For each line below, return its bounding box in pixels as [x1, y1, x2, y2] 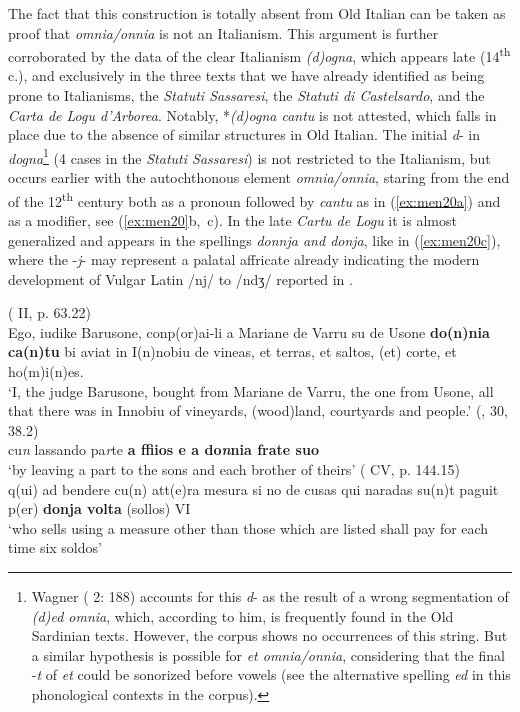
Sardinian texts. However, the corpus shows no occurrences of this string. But [31, 625, 508, 646]
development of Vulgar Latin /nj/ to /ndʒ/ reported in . [8, 268, 353, 289]
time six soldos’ [8, 537, 102, 558]
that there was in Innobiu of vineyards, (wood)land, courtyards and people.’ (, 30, [8, 400, 508, 421]
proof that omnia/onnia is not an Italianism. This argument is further [8, 22, 439, 43]
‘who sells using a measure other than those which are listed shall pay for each [8, 517, 489, 538]
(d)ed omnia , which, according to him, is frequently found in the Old [31, 605, 454, 626]
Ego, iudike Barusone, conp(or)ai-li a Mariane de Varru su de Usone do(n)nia [8, 321, 490, 342]
